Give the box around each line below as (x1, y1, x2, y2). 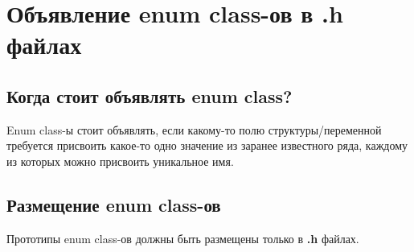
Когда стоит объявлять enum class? (6, 83, 293, 108)
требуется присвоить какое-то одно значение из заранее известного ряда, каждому (6, 137, 408, 154)
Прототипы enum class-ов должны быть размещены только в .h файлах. (6, 229, 359, 246)
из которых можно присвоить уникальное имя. (6, 152, 234, 169)
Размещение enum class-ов (6, 192, 221, 217)
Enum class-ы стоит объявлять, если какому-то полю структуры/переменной (6, 121, 382, 138)
